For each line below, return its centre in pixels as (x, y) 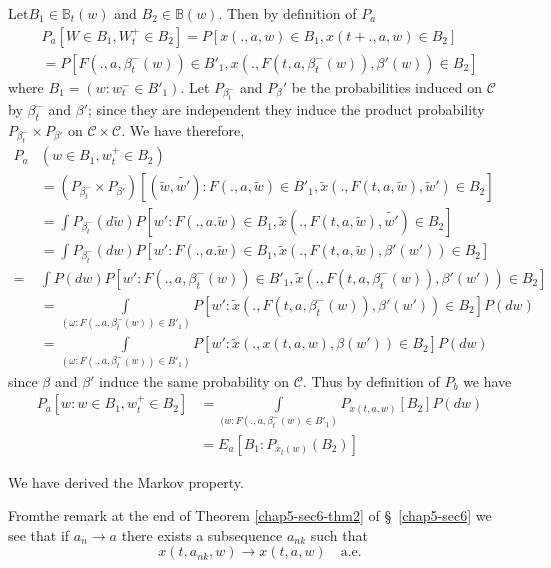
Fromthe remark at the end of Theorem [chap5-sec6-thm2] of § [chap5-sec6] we (250, 515)
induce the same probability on (194, 380)
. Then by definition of (287, 13)
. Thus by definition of (371, 380)
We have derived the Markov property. (126, 481)
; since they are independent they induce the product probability (286, 109)
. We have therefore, (183, 129)
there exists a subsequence (202, 534)
